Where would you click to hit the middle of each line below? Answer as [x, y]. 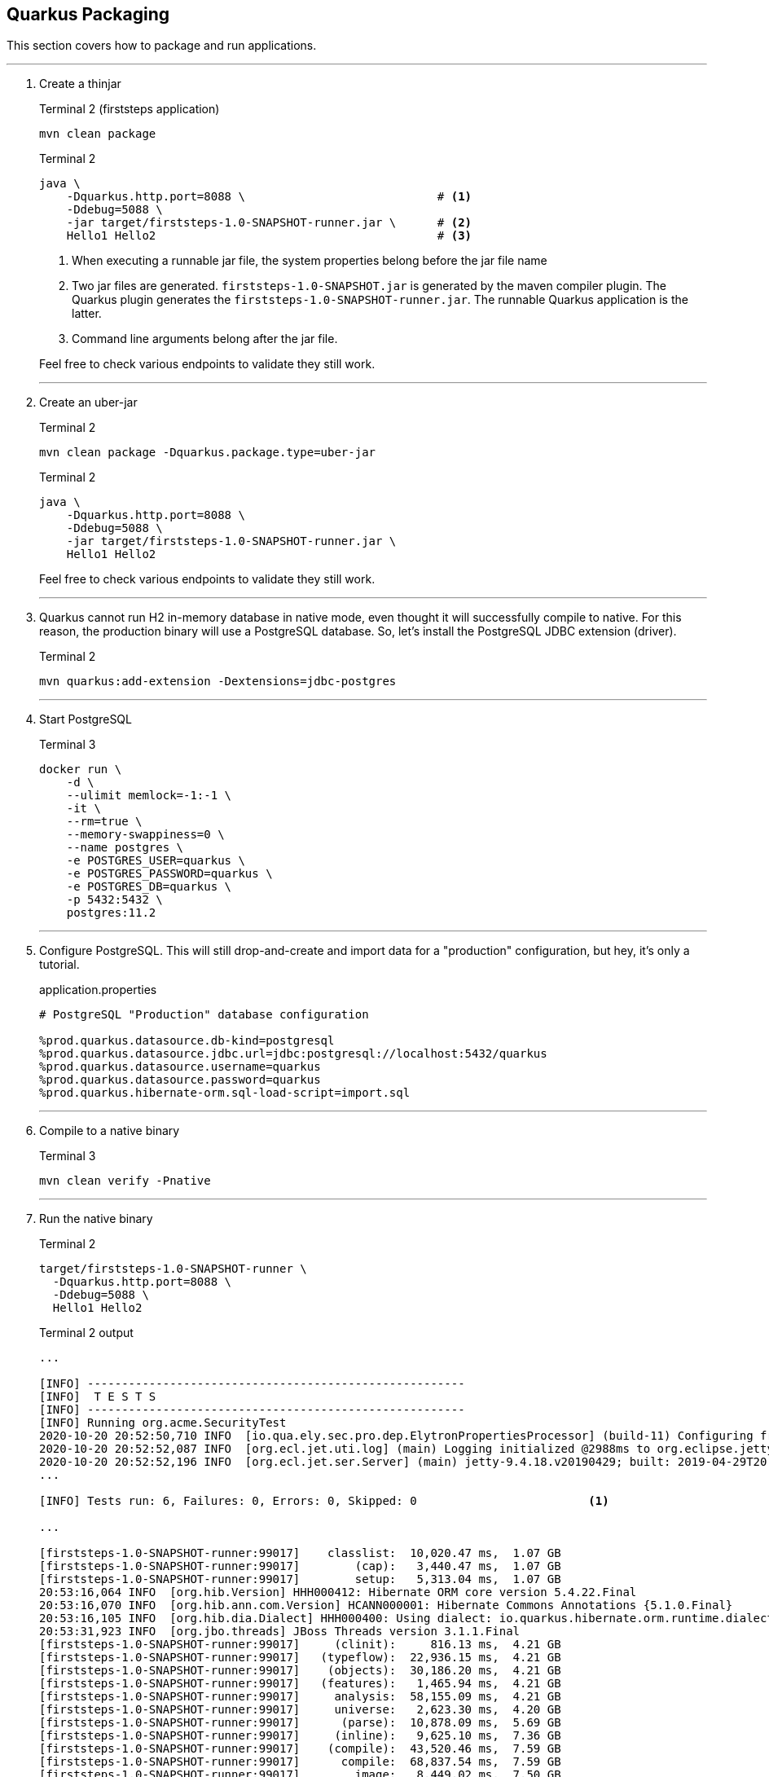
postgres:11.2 [111, 913]
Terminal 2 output [86, 1333]
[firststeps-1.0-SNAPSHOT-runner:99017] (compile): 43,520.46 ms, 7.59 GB [300, 1749]
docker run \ [81, 770]
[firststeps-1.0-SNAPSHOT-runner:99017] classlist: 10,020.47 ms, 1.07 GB [300, 1553]
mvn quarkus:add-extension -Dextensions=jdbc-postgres [218, 682]
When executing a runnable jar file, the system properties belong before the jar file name [310, 261]
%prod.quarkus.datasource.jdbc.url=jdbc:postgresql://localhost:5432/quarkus [293, 1054]
